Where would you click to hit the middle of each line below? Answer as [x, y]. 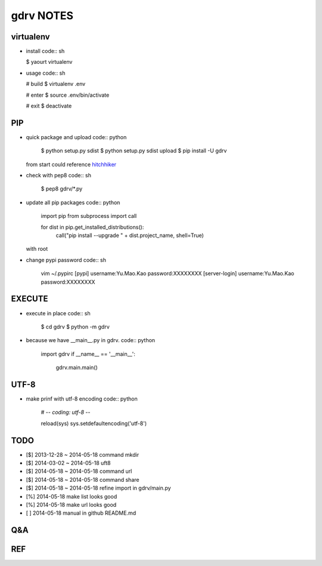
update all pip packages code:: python [73, 202]
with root [37, 249]
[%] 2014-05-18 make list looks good [72, 496]
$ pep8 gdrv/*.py [62, 189]
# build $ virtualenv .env [56, 84]
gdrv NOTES [42, 16]
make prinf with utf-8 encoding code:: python [82, 399]
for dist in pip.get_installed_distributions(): [92, 227]
